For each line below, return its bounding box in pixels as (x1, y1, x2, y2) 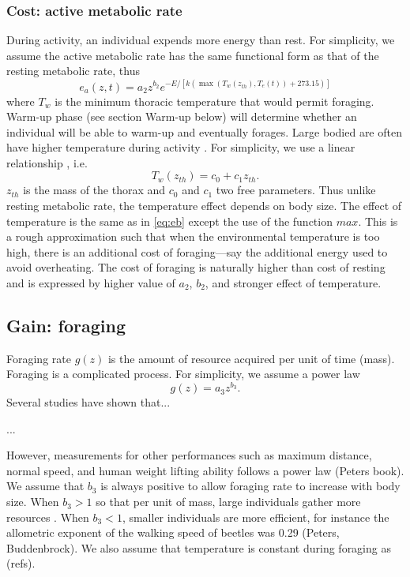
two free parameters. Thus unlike (216, 182, 376, 198)
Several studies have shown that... (6, 394, 171, 410)
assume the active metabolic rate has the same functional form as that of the (6, 47, 379, 63)
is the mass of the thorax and (23, 182, 166, 198)
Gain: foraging (6, 313, 126, 338)
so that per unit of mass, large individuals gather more (96, 493, 361, 510)
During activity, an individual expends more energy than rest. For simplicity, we (6, 32, 395, 48)
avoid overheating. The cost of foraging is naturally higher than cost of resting (6, 259, 386, 275)
